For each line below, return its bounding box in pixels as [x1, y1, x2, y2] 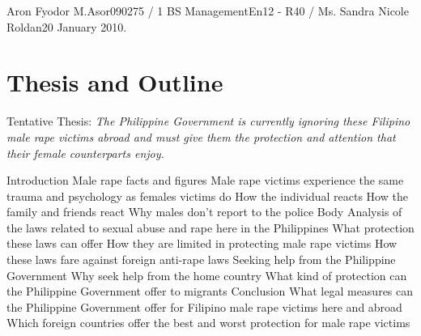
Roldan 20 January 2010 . [6, 18, 127, 35]
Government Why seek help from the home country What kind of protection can [6, 266, 407, 283]
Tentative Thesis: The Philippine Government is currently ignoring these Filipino [6, 113, 410, 130]
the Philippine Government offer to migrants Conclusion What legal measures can [6, 283, 414, 300]
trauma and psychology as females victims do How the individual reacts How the [6, 187, 408, 204]
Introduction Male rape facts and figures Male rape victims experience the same [6, 172, 404, 189]
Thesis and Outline [6, 66, 223, 99]
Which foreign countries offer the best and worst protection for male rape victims [6, 314, 410, 331]
